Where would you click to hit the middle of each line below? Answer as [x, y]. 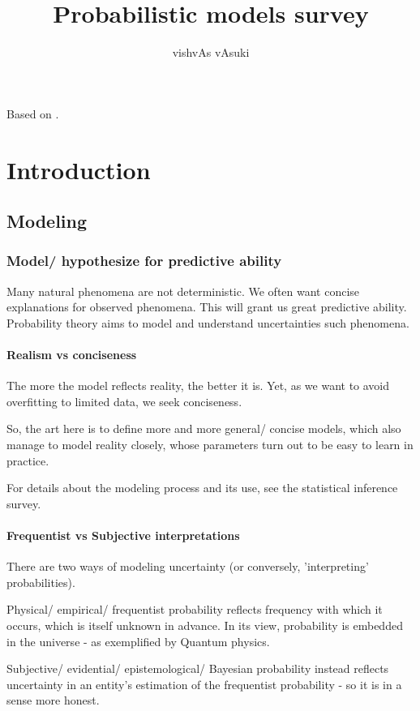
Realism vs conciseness [72, 355]
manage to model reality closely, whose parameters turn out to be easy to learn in [210, 445]
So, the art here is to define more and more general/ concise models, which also [204, 428]
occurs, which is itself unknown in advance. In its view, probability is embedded [205, 625]
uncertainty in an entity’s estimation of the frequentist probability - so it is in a [204, 684]
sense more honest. [53, 700]
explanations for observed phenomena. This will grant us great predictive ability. [207, 307]
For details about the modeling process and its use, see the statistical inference [202, 488]
